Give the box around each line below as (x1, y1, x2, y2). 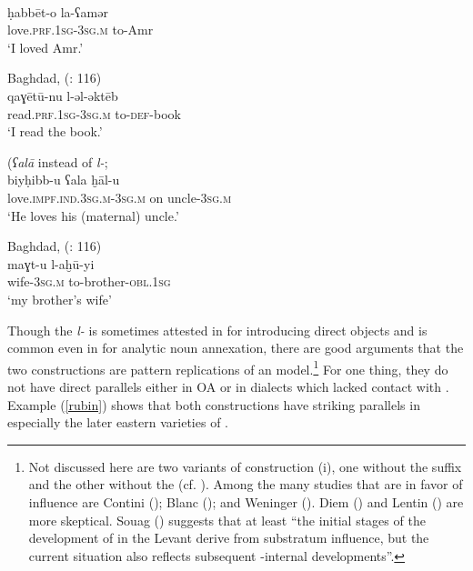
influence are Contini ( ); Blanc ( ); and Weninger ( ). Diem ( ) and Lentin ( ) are (28, 492, 464, 511)
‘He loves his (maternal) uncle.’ (7, 205, 179, 225)
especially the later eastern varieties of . (7, 413, 228, 432)
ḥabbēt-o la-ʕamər (7, 2, 108, 21)
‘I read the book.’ (7, 122, 103, 141)
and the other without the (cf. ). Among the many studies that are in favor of (28, 475, 463, 494)
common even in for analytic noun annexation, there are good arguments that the (7, 338, 464, 357)
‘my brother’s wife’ (7, 289, 112, 308)
